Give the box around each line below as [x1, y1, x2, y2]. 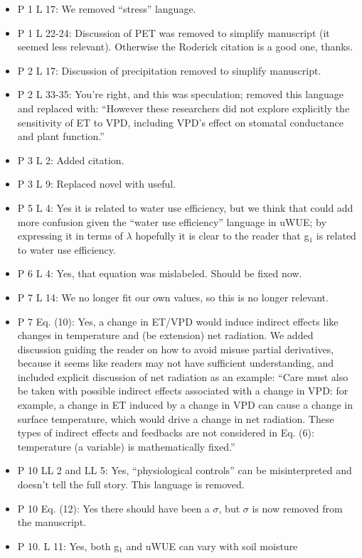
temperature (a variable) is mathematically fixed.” [17, 439, 235, 454]
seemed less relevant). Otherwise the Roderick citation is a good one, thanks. [17, 39, 353, 54]
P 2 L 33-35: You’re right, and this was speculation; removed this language [17, 87, 344, 102]
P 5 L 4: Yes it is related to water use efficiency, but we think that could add [17, 200, 353, 215]
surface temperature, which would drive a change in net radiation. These [17, 411, 334, 426]
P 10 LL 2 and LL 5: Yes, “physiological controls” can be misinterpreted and [17, 463, 352, 478]
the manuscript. [17, 515, 86, 530]
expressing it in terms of [17, 228, 123, 243]
